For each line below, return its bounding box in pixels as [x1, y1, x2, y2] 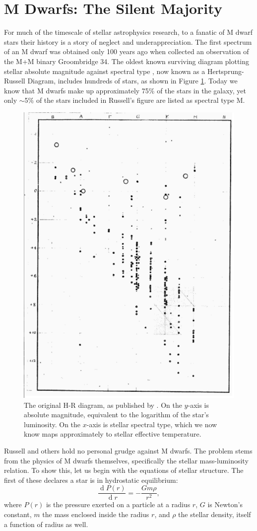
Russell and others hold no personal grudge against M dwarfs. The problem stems [4, 445, 253, 455]
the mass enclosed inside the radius [42, 509, 149, 519]
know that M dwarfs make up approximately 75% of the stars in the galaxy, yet [4, 85, 247, 95]
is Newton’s [207, 499, 243, 510]
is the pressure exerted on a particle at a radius [46, 499, 191, 510]
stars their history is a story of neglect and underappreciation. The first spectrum [4, 36, 252, 47]
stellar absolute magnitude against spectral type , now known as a [4, 66, 205, 76]
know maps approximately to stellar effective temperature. [24, 429, 201, 439]
